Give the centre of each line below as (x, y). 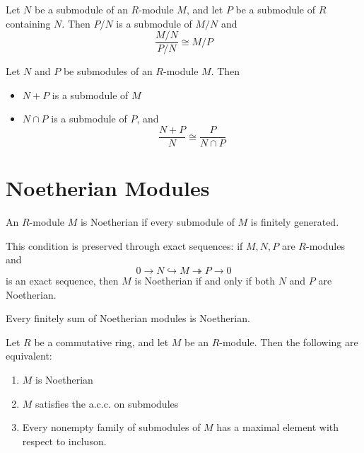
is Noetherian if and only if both (205, 280)
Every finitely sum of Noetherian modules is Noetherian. (128, 318)
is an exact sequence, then (62, 280)
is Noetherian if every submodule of (157, 222)
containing (28, 23)
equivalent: (29, 356)
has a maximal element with (278, 427)
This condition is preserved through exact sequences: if (124, 245)
